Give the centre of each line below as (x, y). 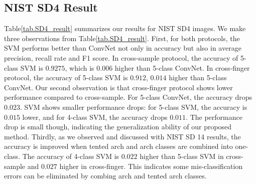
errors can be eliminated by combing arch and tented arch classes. (105, 176)
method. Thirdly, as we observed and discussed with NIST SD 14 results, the (122, 136)
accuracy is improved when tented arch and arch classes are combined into (118, 146)
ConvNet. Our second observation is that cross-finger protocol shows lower (118, 87)
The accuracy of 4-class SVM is (71, 156)
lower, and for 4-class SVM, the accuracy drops (95, 117)
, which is (80, 67)
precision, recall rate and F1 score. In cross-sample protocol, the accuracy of (121, 57)
